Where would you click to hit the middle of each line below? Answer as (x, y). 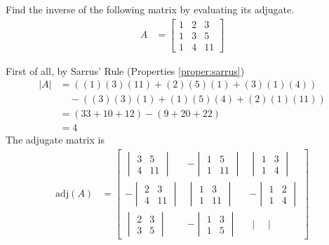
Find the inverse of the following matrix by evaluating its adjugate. (150, 9)
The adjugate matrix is (55, 140)
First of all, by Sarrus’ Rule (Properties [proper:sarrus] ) (125, 70)
